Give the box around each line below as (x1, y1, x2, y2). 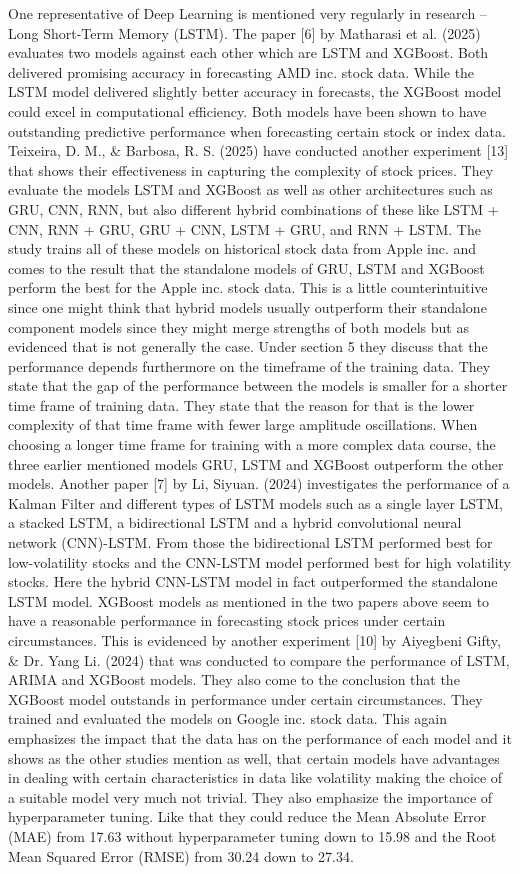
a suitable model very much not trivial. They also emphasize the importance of (8, 786, 493, 807)
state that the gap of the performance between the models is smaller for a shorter (8, 375, 508, 396)
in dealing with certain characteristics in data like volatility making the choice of (8, 767, 503, 788)
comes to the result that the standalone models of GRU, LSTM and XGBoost (8, 257, 485, 278)
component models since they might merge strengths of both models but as (8, 316, 469, 337)
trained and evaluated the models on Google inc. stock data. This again (8, 708, 448, 729)
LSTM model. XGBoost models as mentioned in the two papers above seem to (8, 590, 490, 611)
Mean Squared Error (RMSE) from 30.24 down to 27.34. (8, 845, 354, 866)
